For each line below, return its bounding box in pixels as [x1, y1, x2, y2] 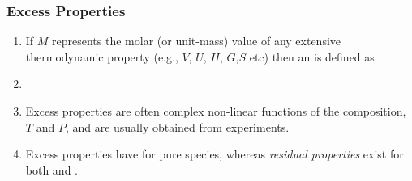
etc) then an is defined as [249, 48, 375, 65]
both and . [25, 161, 78, 178]
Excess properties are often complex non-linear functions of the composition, [25, 103, 406, 119]
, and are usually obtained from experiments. [65, 118, 290, 135]
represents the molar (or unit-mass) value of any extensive [52, 32, 341, 49]
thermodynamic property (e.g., [25, 48, 178, 65]
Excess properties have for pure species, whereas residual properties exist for [25, 145, 404, 162]
